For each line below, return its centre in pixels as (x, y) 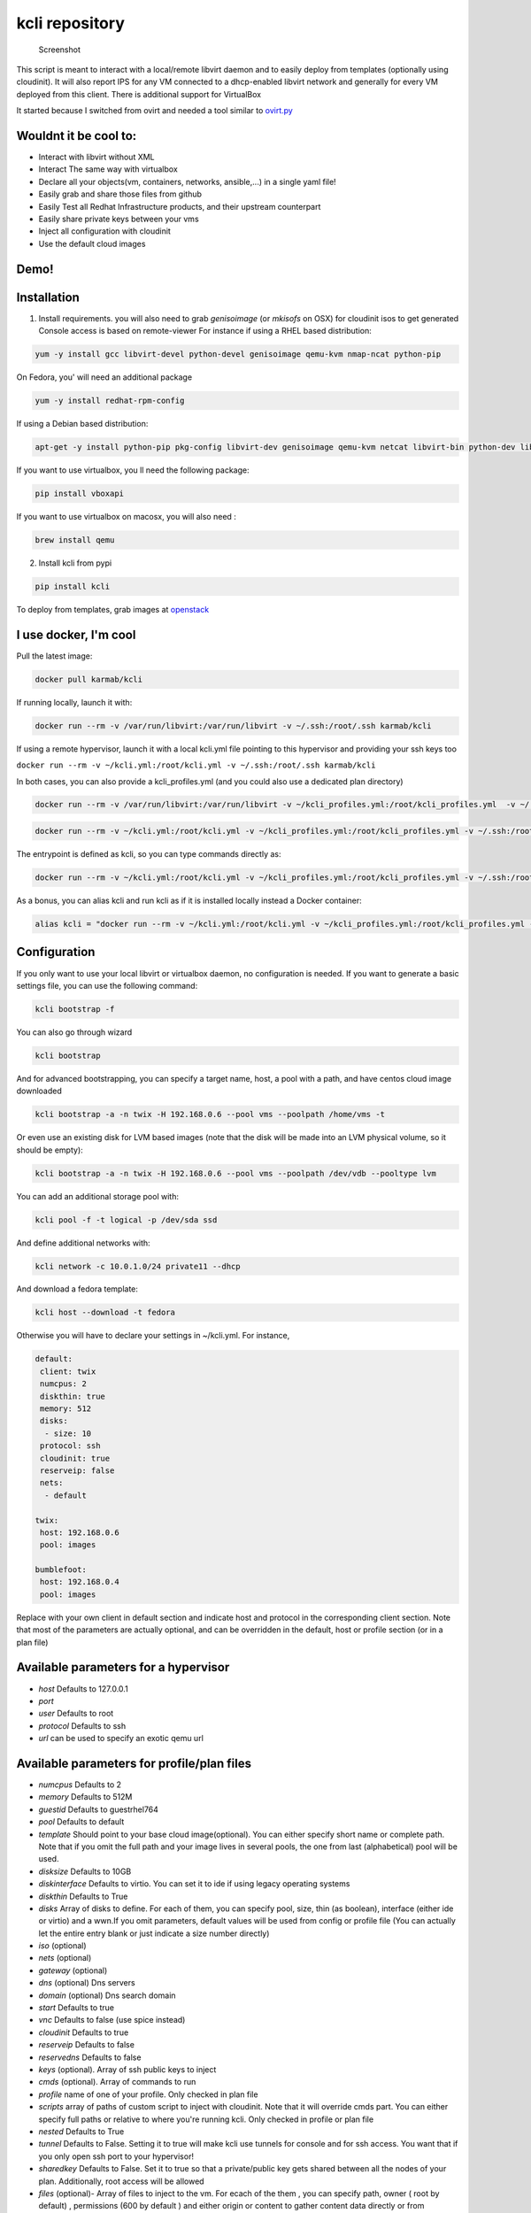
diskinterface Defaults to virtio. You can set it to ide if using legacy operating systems (194, 1884)
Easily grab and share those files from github (120, 194)
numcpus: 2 (64, 1384)
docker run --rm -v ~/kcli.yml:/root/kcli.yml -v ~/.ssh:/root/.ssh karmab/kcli (196, 765)
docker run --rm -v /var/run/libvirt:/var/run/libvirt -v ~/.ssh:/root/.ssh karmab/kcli (234, 725)
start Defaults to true (77, 2008)
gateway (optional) (73, 1970)
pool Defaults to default (81, 1822)
